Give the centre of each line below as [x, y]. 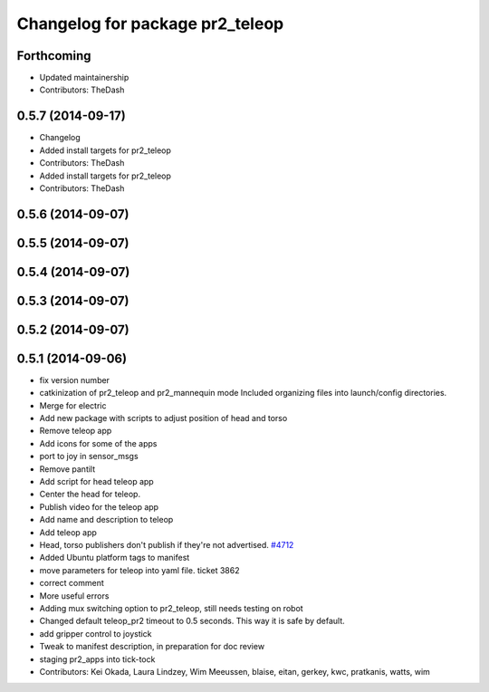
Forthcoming [54, 56]
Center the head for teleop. [90, 495]
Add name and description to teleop [106, 520]
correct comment [72, 583]
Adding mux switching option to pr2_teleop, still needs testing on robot [171, 608]
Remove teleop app [76, 431]
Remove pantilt [67, 469]
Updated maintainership [84, 78]
